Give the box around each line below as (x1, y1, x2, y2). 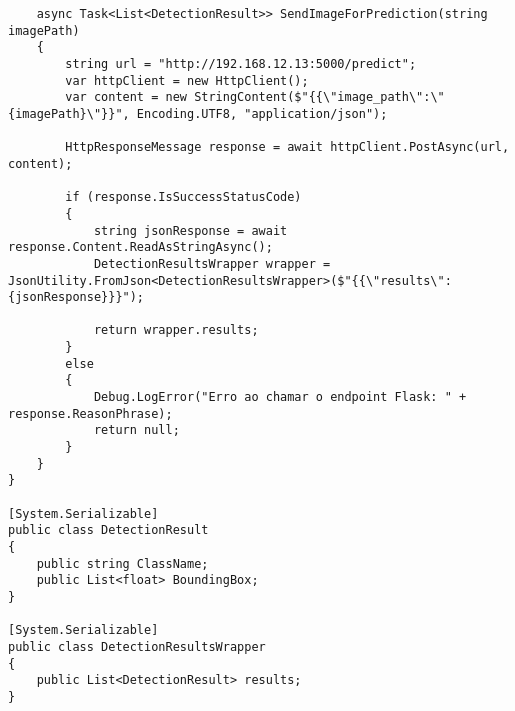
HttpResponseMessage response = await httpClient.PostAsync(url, (65, 140, 510, 155)
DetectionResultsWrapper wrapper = (93, 256, 331, 271)
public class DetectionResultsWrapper (8, 639, 266, 654)
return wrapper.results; (93, 323, 259, 338)
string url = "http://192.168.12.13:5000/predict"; (65, 56, 417, 71)
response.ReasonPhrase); (8, 406, 173, 421)
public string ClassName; (36, 556, 209, 571)
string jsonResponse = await (93, 223, 288, 238)
